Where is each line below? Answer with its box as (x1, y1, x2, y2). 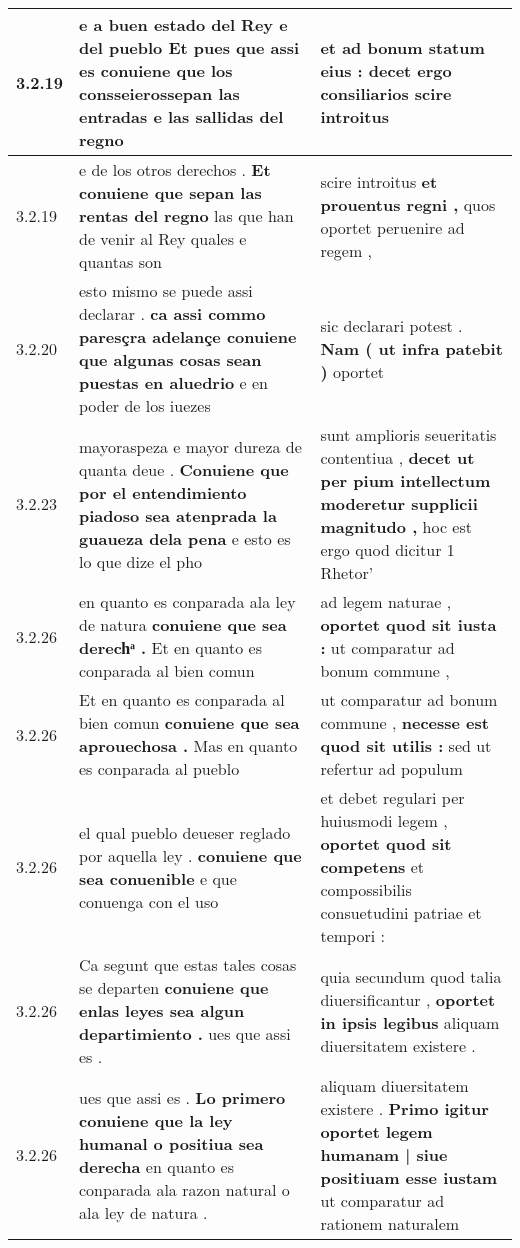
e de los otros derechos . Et (79, 158, 271, 181)
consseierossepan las (79, 82, 240, 105)
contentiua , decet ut (320, 446, 475, 469)
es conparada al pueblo (79, 757, 240, 780)
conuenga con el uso (79, 889, 219, 913)
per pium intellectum (320, 469, 491, 492)
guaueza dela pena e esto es (79, 526, 291, 550)
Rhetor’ (320, 561, 374, 584)
